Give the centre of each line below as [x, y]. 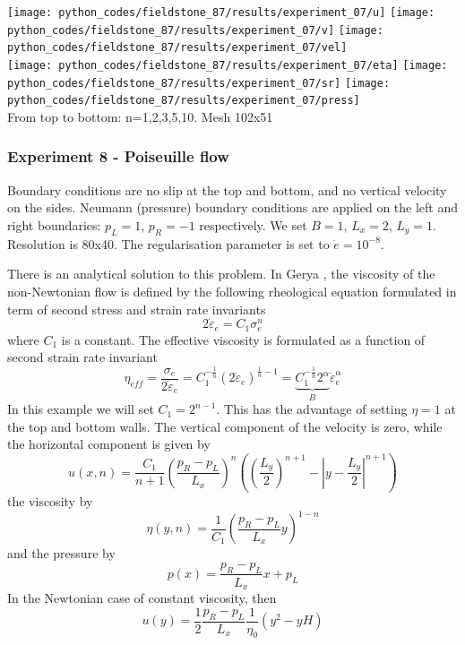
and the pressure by [61, 553]
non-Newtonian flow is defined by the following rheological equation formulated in [232, 291]
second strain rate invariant [82, 357]
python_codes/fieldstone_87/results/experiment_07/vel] [177, 48]
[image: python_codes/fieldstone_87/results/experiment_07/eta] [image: [228, 65]
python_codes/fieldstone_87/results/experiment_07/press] [184, 101]
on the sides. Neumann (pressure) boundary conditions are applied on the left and [233, 207]
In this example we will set [81, 409]
